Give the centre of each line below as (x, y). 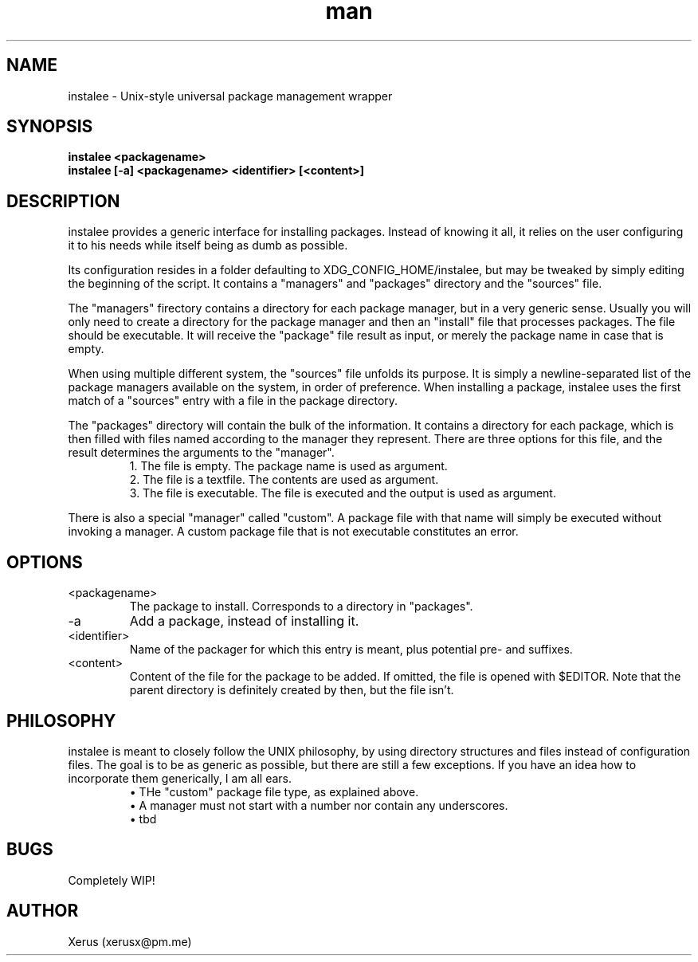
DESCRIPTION (63, 201)
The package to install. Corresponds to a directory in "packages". (301, 607)
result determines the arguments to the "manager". (201, 453)
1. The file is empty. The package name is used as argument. (288, 466)
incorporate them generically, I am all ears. (180, 778)
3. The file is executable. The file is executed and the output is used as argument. (343, 493)
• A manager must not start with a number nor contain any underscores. (319, 805)
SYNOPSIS (50, 127)
